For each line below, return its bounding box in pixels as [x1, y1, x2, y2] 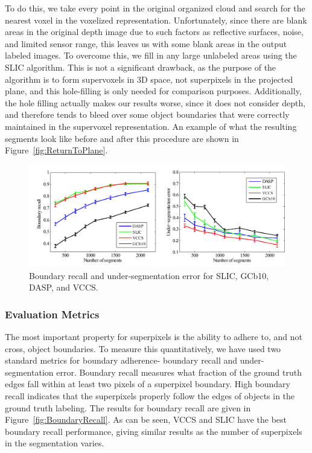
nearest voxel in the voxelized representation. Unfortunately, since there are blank [5, 13, 307, 26]
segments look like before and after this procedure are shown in [5, 132, 239, 144]
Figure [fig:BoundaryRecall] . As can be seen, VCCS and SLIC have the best [5, 413, 287, 426]
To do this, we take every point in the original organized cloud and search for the [5, 2, 305, 14]
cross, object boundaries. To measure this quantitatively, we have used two [5, 342, 281, 355]
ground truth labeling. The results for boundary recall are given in [5, 401, 251, 414]
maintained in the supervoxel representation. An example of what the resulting [5, 120, 297, 132]
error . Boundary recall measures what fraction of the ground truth [56, 365, 302, 378]
